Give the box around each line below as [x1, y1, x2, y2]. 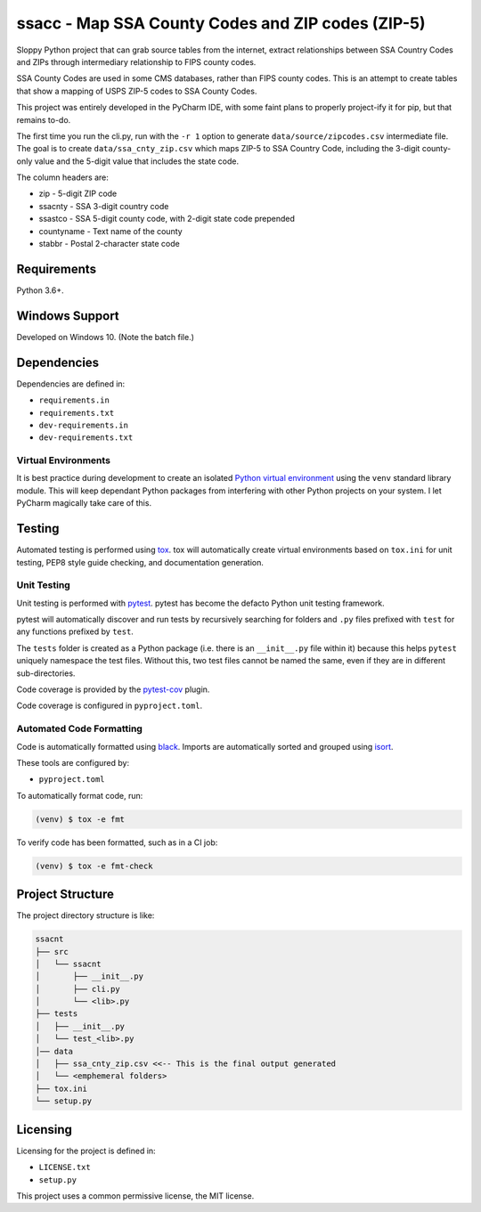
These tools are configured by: [16, 757, 129, 768]
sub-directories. [16, 668, 76, 679]
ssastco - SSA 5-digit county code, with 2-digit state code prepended [38, 214, 296, 224]
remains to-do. [16, 114, 71, 125]
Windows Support [16, 308, 119, 323]
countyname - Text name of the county [38, 225, 183, 236]
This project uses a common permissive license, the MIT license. [16, 1190, 255, 1201]
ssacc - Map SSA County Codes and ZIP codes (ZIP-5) [16, 13, 427, 33]
